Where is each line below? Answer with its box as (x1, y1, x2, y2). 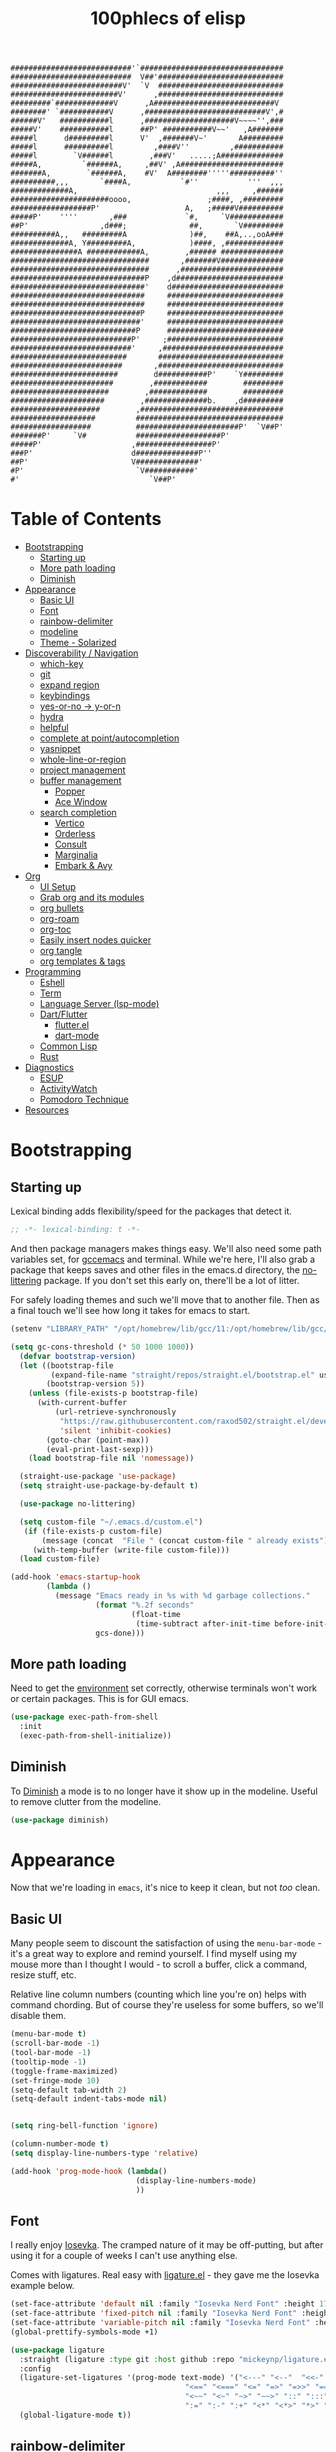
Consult (54, 838, 88, 851)
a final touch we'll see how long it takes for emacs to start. (10, 1305, 251, 1316)
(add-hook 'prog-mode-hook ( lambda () (10, 2166, 168, 2176)
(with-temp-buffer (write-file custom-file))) (32, 1545, 230, 1555)
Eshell (39, 977, 65, 989)
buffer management (39, 775, 122, 787)
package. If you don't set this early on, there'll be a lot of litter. (43, 1275, 300, 1286)
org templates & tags (39, 955, 126, 967)
